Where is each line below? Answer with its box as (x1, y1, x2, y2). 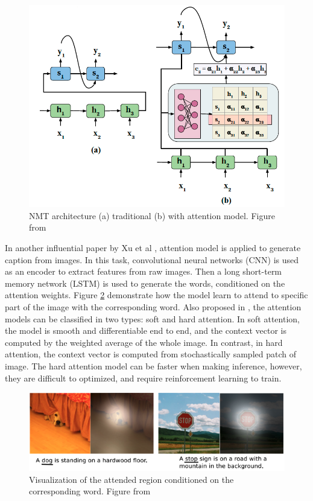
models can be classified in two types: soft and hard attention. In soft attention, (5, 312, 300, 325)
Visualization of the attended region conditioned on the (29, 473, 234, 485)
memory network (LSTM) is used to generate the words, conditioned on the (5, 276, 285, 289)
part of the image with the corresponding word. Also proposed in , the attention (5, 301, 302, 313)
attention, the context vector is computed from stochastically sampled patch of (5, 348, 296, 360)
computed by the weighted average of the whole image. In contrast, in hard (5, 336, 283, 348)
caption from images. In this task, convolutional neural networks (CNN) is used (5, 253, 299, 266)
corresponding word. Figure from (29, 485, 151, 497)
